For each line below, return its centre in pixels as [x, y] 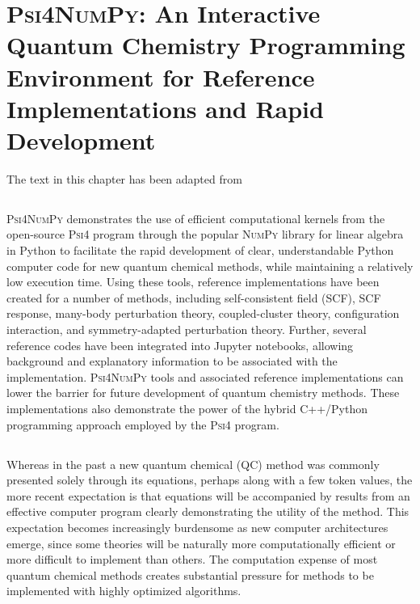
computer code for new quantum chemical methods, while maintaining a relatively [210, 266]
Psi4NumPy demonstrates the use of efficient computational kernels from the [196, 218]
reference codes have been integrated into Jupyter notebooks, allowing [180, 345]
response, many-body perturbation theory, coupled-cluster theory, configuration [203, 313]
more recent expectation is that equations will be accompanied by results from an [208, 495]
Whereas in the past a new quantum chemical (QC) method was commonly [193, 464]
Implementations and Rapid [165, 108]
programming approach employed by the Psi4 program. [143, 424]
